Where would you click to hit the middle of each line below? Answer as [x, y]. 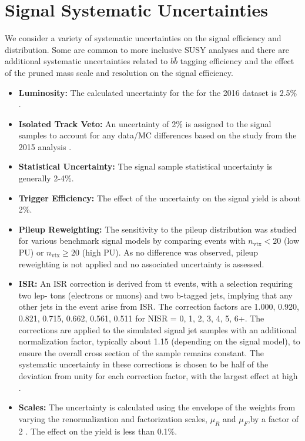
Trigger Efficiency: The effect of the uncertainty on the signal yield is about [160, 198]
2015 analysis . [45, 146]
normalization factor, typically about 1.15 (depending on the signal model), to [159, 341]
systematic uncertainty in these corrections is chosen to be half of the [143, 364]
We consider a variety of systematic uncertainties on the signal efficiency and [143, 38]
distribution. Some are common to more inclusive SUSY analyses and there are [147, 49]
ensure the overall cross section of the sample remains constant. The [141, 352]
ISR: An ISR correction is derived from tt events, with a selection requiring [155, 283]
